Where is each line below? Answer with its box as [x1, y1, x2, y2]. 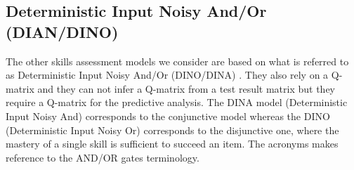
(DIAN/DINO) [6, 20, 119, 42]
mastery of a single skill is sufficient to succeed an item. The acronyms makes [6, 136, 339, 151]
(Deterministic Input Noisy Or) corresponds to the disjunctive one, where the [6, 122, 339, 137]
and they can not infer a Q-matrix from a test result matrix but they [37, 81, 336, 96]
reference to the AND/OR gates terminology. [6, 150, 199, 164]
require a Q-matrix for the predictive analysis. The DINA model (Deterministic [6, 95, 348, 110]
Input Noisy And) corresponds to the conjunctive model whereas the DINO [6, 108, 330, 123]
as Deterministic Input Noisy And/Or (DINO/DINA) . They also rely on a [6, 67, 329, 82]
